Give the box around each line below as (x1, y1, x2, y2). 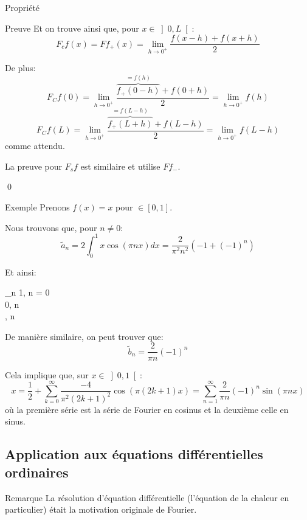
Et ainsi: (5, 265, 36, 278)
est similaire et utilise (80, 159, 160, 172)
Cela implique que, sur (5, 368, 89, 381)
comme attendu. (5, 139, 65, 152)
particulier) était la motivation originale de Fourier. (5, 503, 197, 516)
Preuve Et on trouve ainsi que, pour (5, 21, 139, 34)
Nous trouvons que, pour (5, 221, 97, 234)
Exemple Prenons (5, 201, 70, 213)
